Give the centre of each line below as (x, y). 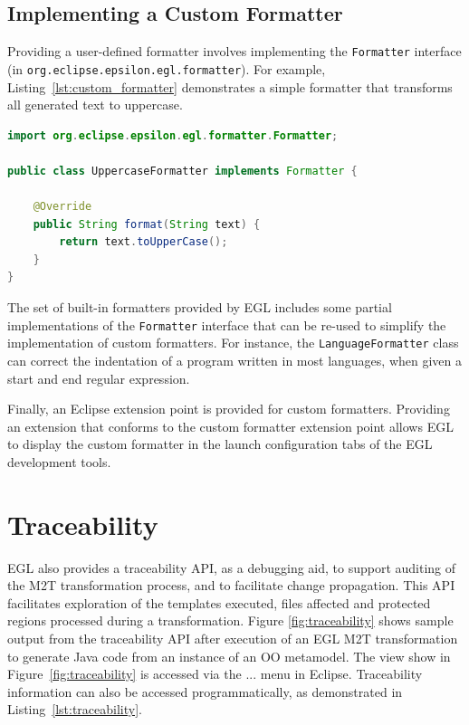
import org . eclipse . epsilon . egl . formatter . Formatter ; (173, 135)
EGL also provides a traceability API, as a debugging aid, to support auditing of (232, 567)
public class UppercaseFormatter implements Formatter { (182, 171)
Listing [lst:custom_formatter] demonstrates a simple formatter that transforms (230, 86)
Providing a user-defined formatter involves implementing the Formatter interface (234, 51)
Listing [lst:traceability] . (75, 709)
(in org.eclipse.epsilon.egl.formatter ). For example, (167, 68)
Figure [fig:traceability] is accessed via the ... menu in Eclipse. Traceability (215, 674)
